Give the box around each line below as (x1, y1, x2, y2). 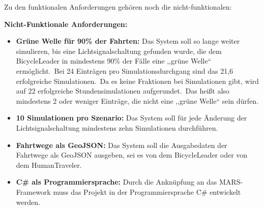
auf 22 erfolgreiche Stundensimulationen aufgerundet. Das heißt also (16, 85, 229, 96)
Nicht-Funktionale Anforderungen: (4, 18, 128, 29)
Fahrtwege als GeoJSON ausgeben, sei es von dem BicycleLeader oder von (16, 150, 248, 160)
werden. (16, 196, 40, 207)
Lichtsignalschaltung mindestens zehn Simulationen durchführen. (16, 122, 218, 133)
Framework (16, 186, 51, 197)
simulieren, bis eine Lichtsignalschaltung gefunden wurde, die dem (16, 45, 222, 56)
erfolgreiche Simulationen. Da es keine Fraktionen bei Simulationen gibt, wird (16, 75, 259, 86)
